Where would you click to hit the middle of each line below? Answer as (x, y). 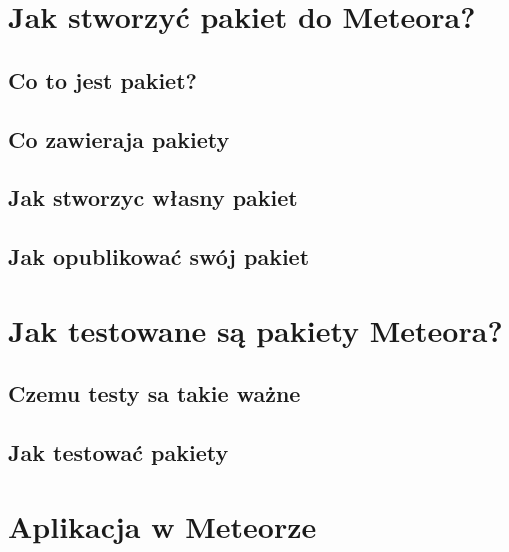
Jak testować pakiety (118, 452)
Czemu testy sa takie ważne (154, 393)
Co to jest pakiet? (102, 79)
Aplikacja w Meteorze (162, 525)
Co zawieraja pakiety (119, 138)
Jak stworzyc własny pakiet (153, 197)
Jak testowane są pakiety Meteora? (255, 329)
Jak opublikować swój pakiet (159, 256)
